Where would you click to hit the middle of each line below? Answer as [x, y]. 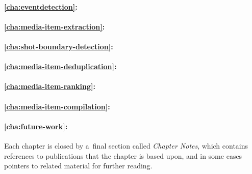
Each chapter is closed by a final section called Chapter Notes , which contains [126, 145]
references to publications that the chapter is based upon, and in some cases [123, 155]
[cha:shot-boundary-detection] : [59, 46]
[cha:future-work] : [36, 126]
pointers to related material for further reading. [78, 166]
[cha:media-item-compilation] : [57, 106]
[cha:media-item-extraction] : [55, 26]
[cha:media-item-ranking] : [50, 86]
